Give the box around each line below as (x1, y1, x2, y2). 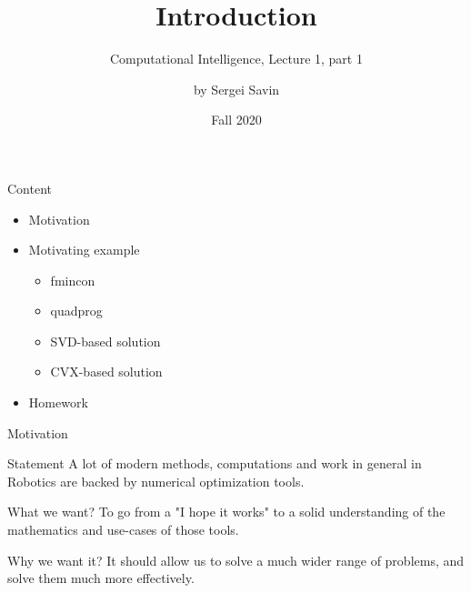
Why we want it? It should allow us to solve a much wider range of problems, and (7, 550, 465, 569)
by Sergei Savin (193, 79, 280, 98)
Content (7, 178, 52, 197)
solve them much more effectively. (7, 568, 195, 588)
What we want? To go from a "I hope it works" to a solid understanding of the (7, 502, 446, 521)
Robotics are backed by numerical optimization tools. (7, 471, 305, 490)
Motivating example (28, 240, 140, 259)
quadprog (50, 301, 103, 320)
